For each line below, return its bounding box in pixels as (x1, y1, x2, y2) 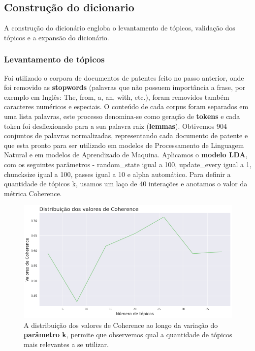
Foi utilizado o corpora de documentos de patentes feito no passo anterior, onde (4, 72, 244, 83)
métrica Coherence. (4, 188, 62, 198)
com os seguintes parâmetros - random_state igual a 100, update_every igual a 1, (4, 159, 252, 169)
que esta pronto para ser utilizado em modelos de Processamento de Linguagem (4, 140, 244, 150)
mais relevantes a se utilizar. (24, 339, 109, 349)
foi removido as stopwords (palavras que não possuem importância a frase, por (4, 82, 246, 92)
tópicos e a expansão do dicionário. (4, 32, 109, 42)
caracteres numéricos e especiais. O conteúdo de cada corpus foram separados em (4, 101, 249, 112)
